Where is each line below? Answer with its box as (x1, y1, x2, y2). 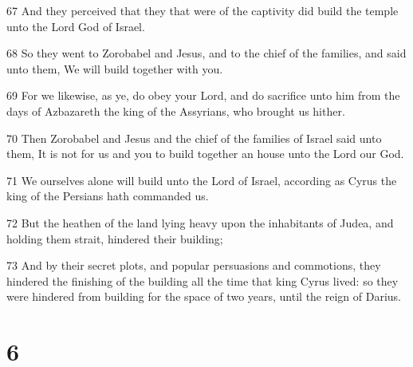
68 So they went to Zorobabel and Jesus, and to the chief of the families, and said (6, 45, 407, 61)
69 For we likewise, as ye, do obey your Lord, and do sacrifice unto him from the (6, 87, 400, 104)
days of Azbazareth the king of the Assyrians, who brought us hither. (6, 102, 345, 119)
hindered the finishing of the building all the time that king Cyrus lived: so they (6, 272, 399, 289)
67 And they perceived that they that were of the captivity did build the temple (6, 2, 399, 18)
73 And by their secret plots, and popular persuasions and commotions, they (6, 257, 381, 274)
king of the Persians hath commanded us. (6, 187, 209, 204)
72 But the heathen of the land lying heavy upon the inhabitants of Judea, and (6, 214, 394, 231)
